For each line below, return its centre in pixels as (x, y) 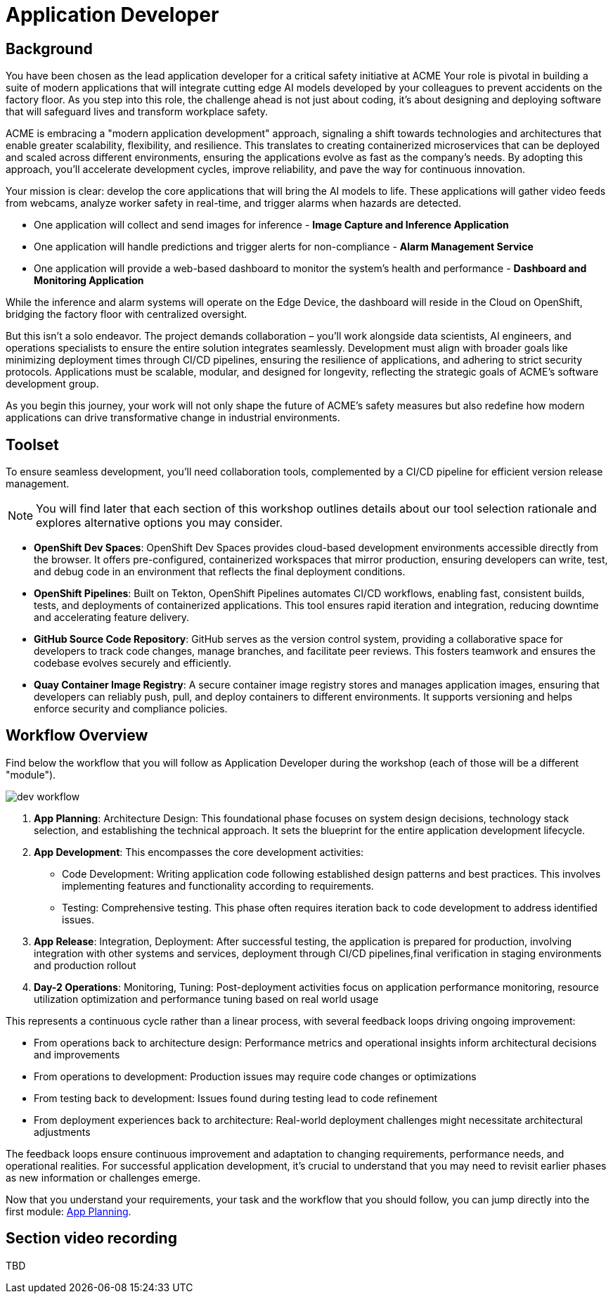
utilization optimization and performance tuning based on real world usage (206, 999)
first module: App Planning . (69, 1211)
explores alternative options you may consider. (160, 523)
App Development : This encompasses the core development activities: (199, 852)
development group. (52, 384)
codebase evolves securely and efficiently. (133, 663)
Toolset (32, 444)
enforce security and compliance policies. (131, 709)
